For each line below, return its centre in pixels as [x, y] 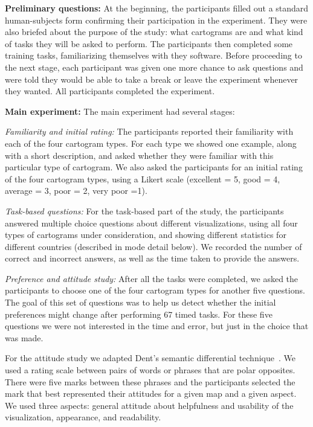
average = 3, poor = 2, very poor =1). [76, 191]
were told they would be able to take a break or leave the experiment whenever [152, 79]
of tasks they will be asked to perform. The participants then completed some [149, 43]
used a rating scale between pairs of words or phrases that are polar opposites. [150, 370]
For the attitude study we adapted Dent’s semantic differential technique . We [150, 358]
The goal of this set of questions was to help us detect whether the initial [140, 302]
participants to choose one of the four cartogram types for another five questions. [155, 290]
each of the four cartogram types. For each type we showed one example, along [151, 143]
